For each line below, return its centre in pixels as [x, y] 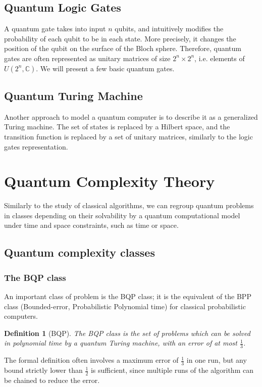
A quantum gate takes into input [55, 29]
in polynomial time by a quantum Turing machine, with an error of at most [121, 343]
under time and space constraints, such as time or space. [91, 225]
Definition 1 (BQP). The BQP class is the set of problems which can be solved [127, 333]
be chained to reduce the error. [52, 380]
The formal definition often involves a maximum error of [91, 360]
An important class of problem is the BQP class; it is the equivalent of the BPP [128, 296]
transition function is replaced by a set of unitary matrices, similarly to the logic [128, 136]
